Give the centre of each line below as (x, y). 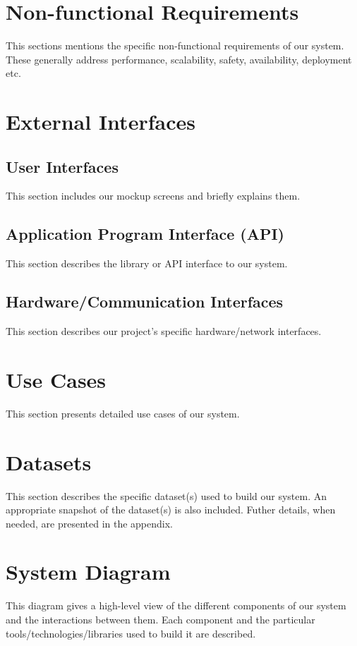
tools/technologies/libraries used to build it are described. (131, 633)
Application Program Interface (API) (145, 234)
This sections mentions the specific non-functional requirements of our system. (175, 45)
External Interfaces (101, 122)
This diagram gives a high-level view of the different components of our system (176, 605)
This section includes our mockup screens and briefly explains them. (153, 196)
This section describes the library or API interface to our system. (147, 263)
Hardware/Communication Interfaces (145, 301)
